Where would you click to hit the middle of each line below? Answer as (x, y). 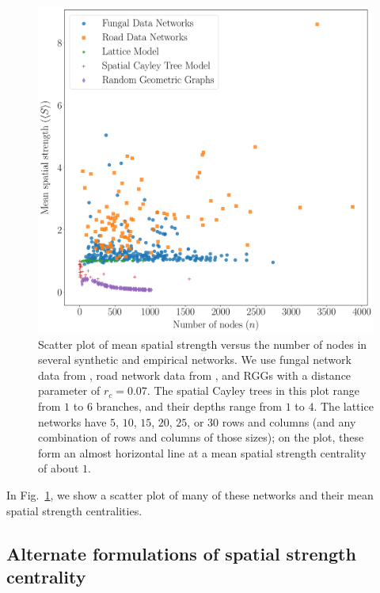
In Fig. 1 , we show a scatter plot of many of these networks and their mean (190, 494)
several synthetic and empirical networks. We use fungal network (195, 360)
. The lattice (344, 406)
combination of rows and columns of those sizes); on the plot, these (201, 437)
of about (59, 468)
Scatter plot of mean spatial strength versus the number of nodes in (203, 344)
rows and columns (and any (289, 421)
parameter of (69, 390)
